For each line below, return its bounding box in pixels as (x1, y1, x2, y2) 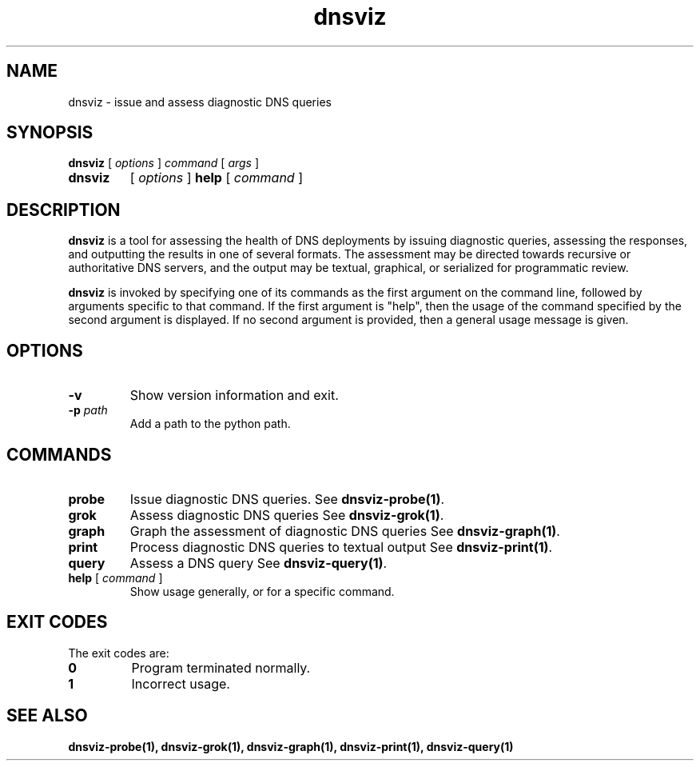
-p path (68, 403, 108, 417)
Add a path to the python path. (129, 417, 291, 431)
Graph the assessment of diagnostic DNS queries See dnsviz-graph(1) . (129, 522, 560, 539)
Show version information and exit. (129, 387, 339, 404)
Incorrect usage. (131, 675, 230, 692)
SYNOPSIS (6, 122, 93, 143)
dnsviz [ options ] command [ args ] (68, 156, 260, 170)
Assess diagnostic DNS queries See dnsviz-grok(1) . (129, 506, 444, 523)
